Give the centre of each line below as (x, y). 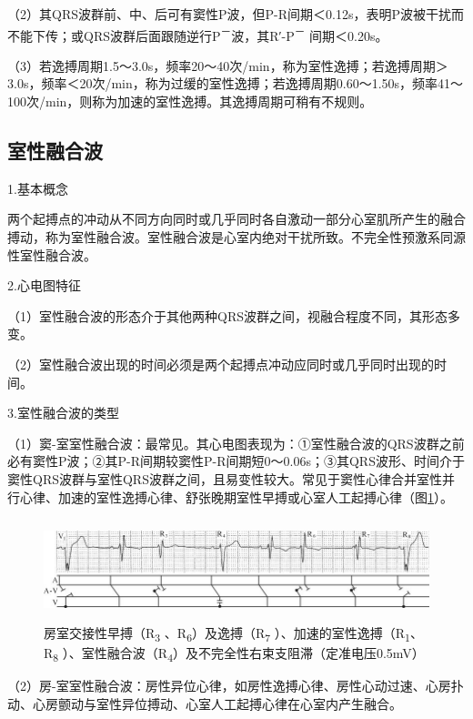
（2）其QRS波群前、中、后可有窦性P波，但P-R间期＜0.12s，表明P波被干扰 (229, 14)
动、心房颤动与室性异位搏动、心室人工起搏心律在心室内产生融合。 (205, 703)
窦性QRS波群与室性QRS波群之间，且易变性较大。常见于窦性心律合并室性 (225, 478)
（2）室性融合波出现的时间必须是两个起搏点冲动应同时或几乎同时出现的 (221, 364)
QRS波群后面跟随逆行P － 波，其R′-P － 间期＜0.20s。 (236, 34)
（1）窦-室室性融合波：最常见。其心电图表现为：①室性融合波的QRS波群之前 (236, 443)
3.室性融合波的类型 (63, 413)
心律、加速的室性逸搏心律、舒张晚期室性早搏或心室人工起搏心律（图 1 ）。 (236, 496)
